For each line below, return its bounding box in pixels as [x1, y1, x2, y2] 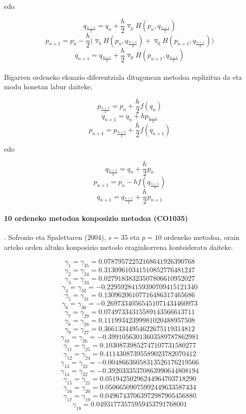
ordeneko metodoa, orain [164, 232, 240, 242]
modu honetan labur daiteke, [4, 81, 93, 92]
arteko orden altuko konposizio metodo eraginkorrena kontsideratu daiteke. [4, 241, 233, 252]
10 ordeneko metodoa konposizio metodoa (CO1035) [4, 212, 188, 223]
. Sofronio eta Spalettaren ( [4, 232, 87, 242]
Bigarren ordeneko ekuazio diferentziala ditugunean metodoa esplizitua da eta [4, 71, 242, 82]
